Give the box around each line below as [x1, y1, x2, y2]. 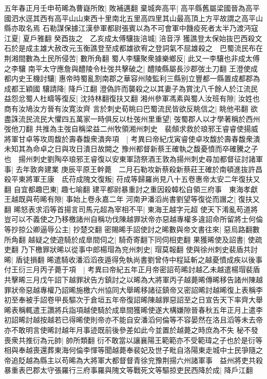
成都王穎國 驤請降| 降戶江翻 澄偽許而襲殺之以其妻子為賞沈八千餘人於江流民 [4, 83, 258, 93]
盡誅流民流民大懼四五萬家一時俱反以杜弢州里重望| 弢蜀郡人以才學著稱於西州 [4, 113, 260, 124]
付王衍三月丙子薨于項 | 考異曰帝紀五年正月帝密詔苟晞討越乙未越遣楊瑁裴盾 [4, 264, 260, 275]
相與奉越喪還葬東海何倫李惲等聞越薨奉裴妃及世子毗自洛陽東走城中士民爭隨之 [4, 345, 263, 355]
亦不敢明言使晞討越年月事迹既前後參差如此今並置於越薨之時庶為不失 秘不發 [4, 325, 258, 335]
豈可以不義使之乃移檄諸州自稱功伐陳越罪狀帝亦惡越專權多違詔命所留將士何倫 [4, 214, 263, 224]
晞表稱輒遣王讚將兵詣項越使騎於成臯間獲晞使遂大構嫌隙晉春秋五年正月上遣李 [4, 304, 263, 315]
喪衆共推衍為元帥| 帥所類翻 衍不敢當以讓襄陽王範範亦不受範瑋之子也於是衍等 [4, 334, 263, 345]
